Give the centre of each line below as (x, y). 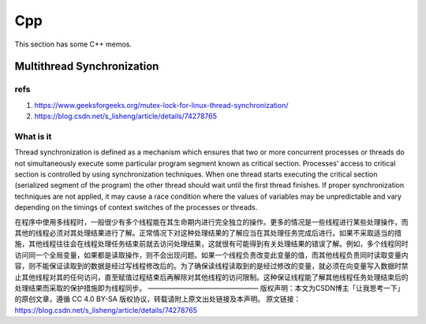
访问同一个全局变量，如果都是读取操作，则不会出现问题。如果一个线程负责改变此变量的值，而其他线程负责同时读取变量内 (211, 255)
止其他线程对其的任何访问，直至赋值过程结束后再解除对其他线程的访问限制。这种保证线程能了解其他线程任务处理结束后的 (211, 277)
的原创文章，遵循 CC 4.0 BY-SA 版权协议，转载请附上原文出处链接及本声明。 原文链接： (158, 299)
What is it (33, 136)
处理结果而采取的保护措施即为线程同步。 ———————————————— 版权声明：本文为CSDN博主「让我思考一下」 (209, 288)
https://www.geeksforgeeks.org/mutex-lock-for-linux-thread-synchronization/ (161, 105)
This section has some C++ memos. (73, 44)
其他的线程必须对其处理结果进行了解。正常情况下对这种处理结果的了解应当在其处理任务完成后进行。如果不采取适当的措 (208, 233)
